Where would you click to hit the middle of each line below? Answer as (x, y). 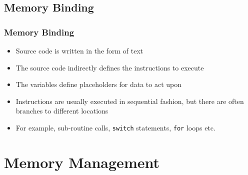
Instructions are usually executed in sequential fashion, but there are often (130, 101)
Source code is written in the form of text (79, 50)
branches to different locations (62, 111)
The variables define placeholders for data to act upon (99, 84)
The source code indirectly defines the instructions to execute (110, 67)
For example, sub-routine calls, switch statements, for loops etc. (115, 127)
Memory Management (82, 162)
